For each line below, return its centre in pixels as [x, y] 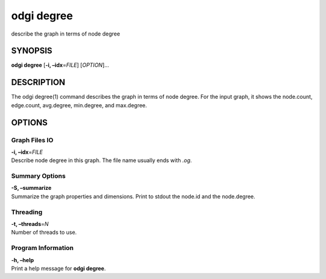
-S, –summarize [31, 188]
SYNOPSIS [32, 51]
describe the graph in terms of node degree [66, 34]
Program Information [42, 248]
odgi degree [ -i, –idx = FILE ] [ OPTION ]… [60, 65]
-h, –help [23, 260]
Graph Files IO [32, 140]
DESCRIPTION [38, 82]
